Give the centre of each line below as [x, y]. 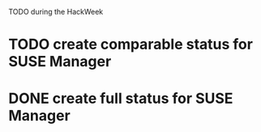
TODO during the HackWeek [56, 12]
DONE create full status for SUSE [121, 98]
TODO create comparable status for [131, 45]
